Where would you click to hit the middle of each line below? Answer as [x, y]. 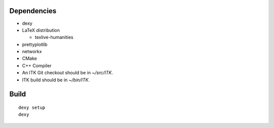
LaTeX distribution [41, 30]
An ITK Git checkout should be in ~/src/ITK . [67, 73]
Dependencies [33, 11]
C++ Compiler [37, 65]
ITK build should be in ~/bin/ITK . [56, 80]
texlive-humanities [54, 37]
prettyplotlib [35, 44]
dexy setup [32, 108]
